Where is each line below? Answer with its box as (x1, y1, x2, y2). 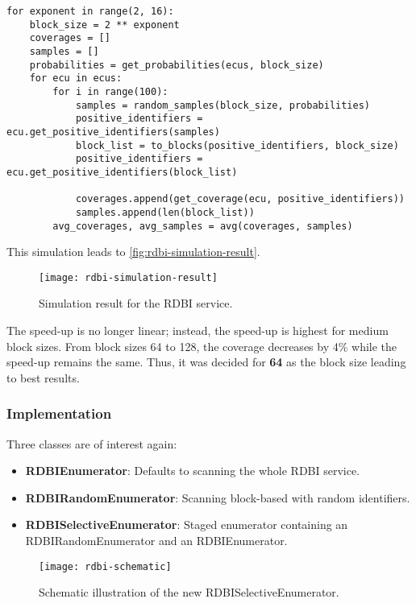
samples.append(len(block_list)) (75, 206, 255, 218)
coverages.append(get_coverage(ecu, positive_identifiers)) (75, 193, 405, 205)
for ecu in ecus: (29, 72, 123, 85)
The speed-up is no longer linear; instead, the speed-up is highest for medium (6, 322, 389, 338)
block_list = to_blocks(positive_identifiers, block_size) (75, 139, 399, 151)
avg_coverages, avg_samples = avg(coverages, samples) (52, 220, 353, 232)
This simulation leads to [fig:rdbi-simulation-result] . (6, 243, 260, 260)
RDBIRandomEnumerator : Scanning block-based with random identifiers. (25, 489, 410, 506)
